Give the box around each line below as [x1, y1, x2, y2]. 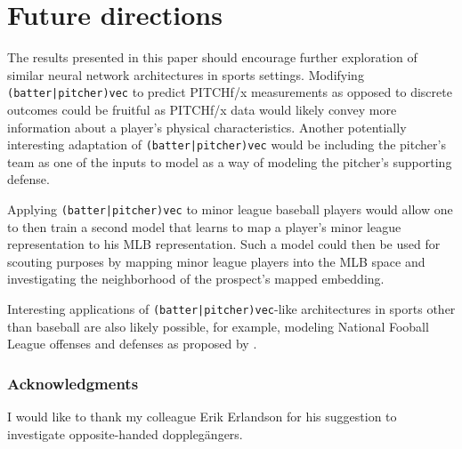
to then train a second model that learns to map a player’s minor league [7, 217, 401, 236]
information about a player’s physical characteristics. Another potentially [7, 117, 407, 136]
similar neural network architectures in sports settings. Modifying [7, 65, 364, 84]
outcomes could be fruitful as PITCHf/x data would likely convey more [7, 100, 397, 118]
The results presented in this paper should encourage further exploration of [7, 48, 417, 67]
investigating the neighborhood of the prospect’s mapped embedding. [7, 269, 385, 288]
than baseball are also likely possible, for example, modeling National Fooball [7, 317, 429, 335]
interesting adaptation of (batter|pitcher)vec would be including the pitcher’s [7, 135, 446, 154]
